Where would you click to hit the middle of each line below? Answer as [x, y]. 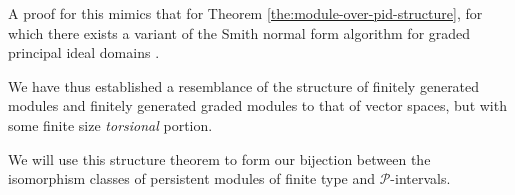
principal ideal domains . [84, 52]
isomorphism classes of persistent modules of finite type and [192, 178]
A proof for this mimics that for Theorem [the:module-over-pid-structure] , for [245, 13]
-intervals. [420, 178]
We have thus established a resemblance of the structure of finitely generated [244, 85]
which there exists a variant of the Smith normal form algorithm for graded [239, 32]
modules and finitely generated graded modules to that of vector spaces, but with [257, 105]
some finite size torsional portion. [110, 124]
